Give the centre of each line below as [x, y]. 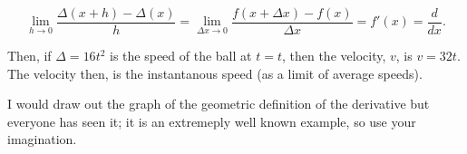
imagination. [42, 139]
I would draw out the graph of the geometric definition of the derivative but [219, 104]
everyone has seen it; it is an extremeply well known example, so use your [212, 121]
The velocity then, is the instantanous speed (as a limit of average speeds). [215, 73]
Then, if [29, 56]
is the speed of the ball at [181, 56]
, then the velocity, [334, 56]
